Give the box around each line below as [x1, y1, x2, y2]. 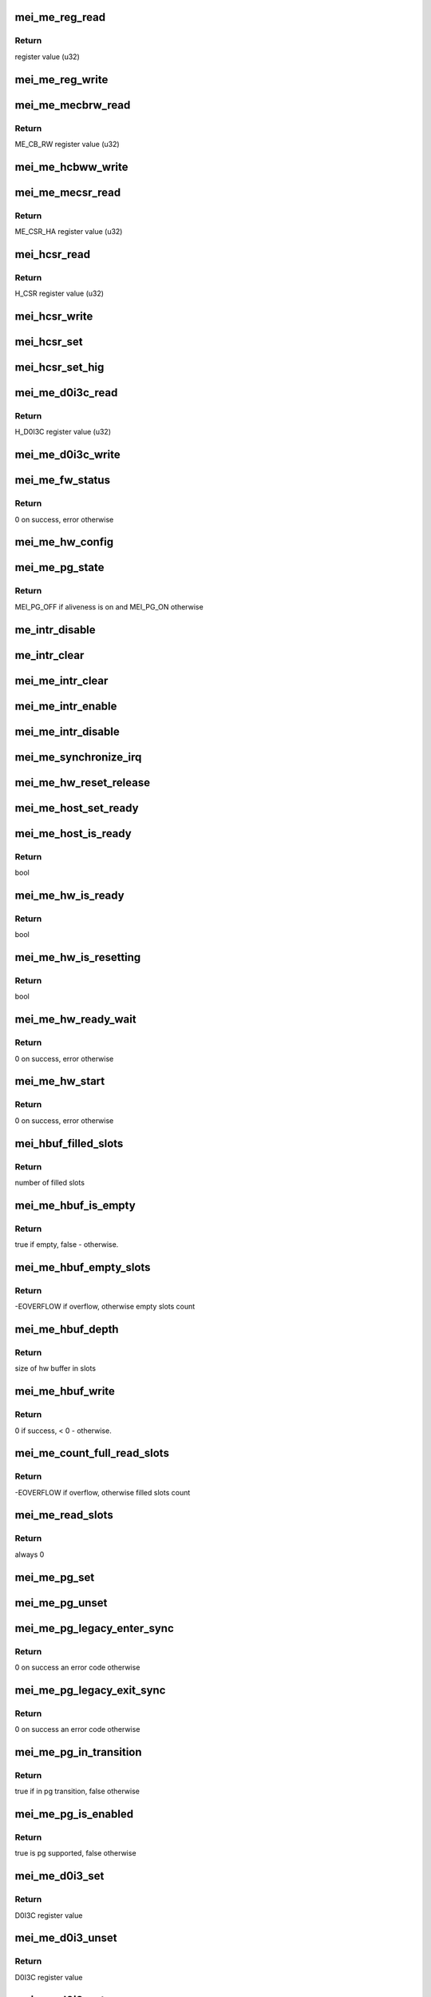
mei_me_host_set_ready [14, 801, 139, 815]
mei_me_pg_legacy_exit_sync [14, 1683, 166, 1697]
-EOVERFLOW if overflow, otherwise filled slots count [14, 1487, 191, 1497]
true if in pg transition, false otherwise [14, 1786, 140, 1797]
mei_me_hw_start [14, 1074, 105, 1088]
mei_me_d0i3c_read [14, 386, 118, 399]
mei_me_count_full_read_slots [14, 1447, 169, 1460]
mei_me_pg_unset [14, 1596, 108, 1610]
